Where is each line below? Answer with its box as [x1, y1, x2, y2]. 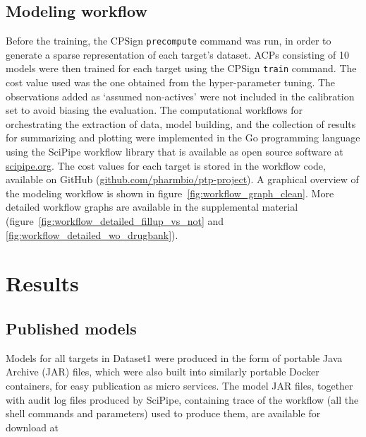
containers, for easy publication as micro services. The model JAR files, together [6, 378, 353, 392]
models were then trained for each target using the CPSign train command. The [6, 61, 357, 76]
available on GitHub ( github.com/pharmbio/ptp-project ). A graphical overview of [6, 172, 359, 187]
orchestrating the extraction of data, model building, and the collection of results [6, 116, 356, 131]
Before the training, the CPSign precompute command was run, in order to [6, 33, 331, 48]
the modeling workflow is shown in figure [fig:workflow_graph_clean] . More [6, 185, 334, 200]
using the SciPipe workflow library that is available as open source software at [6, 144, 343, 159]
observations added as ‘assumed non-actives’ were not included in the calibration [6, 88, 355, 103]
